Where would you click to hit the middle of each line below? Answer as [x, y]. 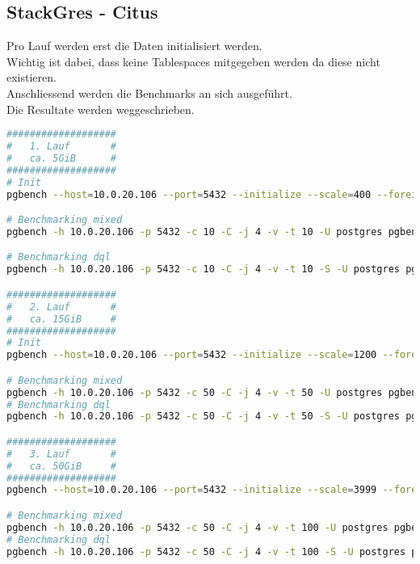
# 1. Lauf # [62, 147]
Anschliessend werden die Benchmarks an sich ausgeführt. [149, 93]
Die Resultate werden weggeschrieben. [101, 109]
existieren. [31, 77]
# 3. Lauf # [62, 454]
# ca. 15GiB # [62, 319]
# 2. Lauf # [62, 307]
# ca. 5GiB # [62, 158]
